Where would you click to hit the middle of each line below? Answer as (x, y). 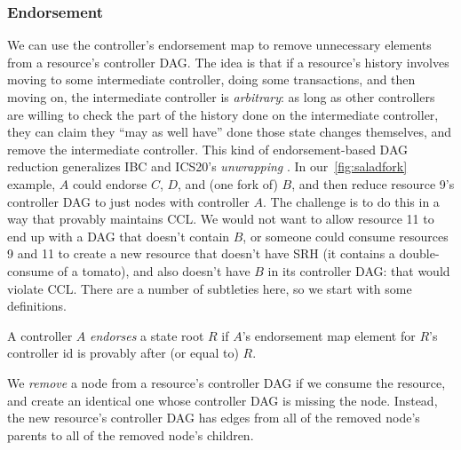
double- (419, 253)
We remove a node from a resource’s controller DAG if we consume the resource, (227, 382)
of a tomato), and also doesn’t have (154, 270)
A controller (40, 335)
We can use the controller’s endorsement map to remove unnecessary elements (219, 45)
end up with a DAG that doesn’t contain (119, 236)
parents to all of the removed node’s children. (131, 434)
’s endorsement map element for (329, 335)
